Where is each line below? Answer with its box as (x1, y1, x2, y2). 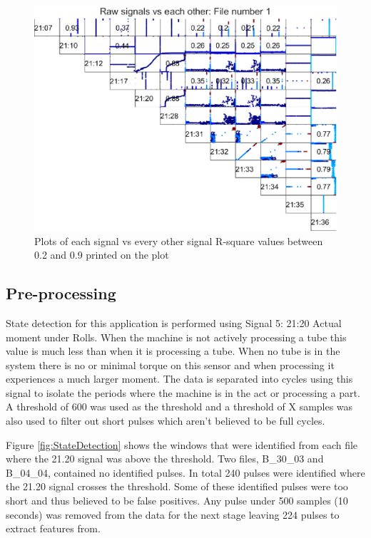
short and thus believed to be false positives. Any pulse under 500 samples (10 (6, 493, 348, 508)
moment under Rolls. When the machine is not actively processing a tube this (6, 329, 347, 344)
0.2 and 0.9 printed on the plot (34, 247, 169, 262)
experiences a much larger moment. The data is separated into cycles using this (6, 371, 353, 386)
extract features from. (6, 521, 101, 536)
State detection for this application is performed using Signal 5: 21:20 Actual (6, 315, 342, 330)
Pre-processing (6, 282, 116, 304)
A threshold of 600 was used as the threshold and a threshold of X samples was (6, 399, 353, 414)
